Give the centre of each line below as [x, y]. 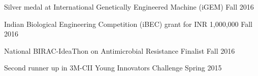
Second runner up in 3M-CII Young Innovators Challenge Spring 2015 [113, 68]
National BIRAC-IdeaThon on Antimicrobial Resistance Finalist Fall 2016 [120, 50]
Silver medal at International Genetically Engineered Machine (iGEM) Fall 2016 [129, 7]
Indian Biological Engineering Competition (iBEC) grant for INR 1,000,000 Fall [128, 24]
